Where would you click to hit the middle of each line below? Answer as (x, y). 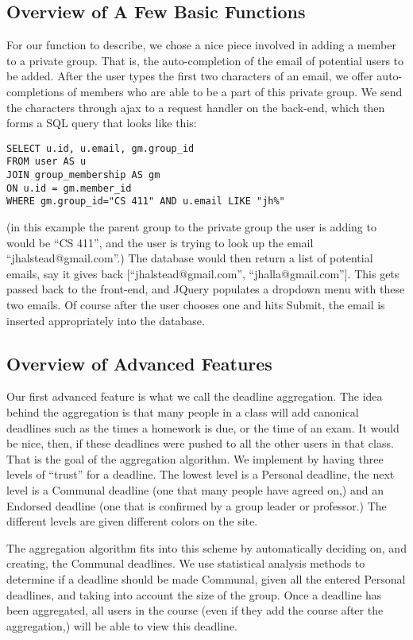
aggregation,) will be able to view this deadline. (122, 625)
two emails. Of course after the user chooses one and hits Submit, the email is (196, 305)
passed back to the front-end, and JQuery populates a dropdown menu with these (206, 289)
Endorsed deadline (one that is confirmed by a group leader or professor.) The (197, 505)
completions (35, 91)
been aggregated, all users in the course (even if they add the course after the (195, 610)
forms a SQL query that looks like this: (102, 123)
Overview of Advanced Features (139, 363)
